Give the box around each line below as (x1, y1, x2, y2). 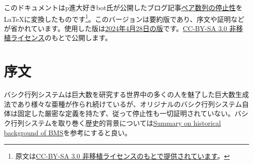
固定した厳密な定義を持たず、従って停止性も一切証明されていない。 (17, 108, 235, 118)
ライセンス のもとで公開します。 (10, 33, 112, 43)
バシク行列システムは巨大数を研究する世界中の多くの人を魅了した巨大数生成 (4, 89, 249, 99)
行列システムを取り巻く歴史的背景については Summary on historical (10, 117, 221, 128)
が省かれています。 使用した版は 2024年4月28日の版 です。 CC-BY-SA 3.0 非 (4, 23, 236, 33)
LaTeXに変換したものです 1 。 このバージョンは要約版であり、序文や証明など (4, 12, 245, 24)
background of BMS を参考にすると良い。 (4, 127, 132, 137)
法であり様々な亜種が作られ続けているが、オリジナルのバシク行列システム (4, 98, 242, 109)
